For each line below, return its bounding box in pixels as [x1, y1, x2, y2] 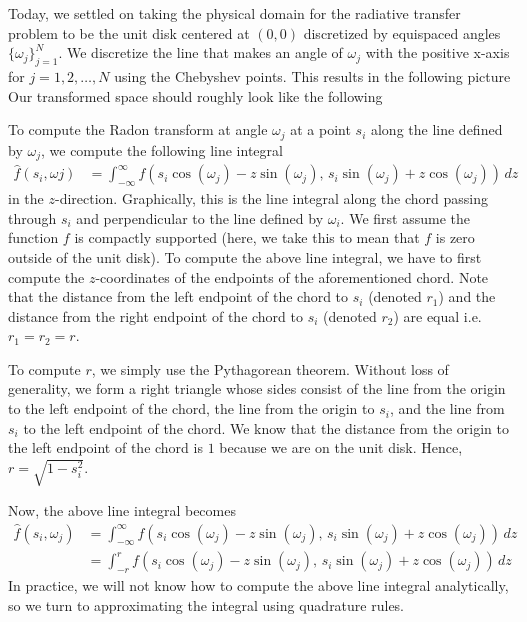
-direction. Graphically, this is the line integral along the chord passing [54, 188, 489, 209]
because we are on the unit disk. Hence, [219, 437, 463, 458]
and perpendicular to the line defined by [76, 207, 324, 228]
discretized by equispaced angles [303, 22, 501, 43]
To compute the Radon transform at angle [8, 119, 268, 140]
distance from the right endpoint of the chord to [8, 305, 303, 326]
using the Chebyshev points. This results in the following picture [114, 65, 511, 86]
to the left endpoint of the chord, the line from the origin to [8, 398, 375, 419]
